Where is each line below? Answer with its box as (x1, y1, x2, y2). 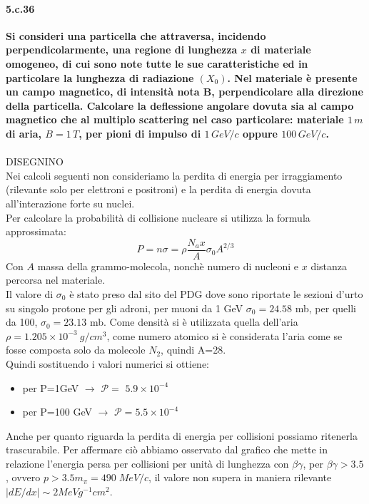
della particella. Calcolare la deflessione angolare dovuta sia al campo (6, 98, 354, 113)
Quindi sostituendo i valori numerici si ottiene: (6, 356, 209, 371)
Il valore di (6, 286, 54, 301)
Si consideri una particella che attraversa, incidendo (6, 28, 266, 43)
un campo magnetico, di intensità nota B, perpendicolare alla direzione (6, 84, 363, 99)
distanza (310, 258, 348, 273)
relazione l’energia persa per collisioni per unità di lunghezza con (6, 456, 289, 470)
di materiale (251, 42, 311, 57)
